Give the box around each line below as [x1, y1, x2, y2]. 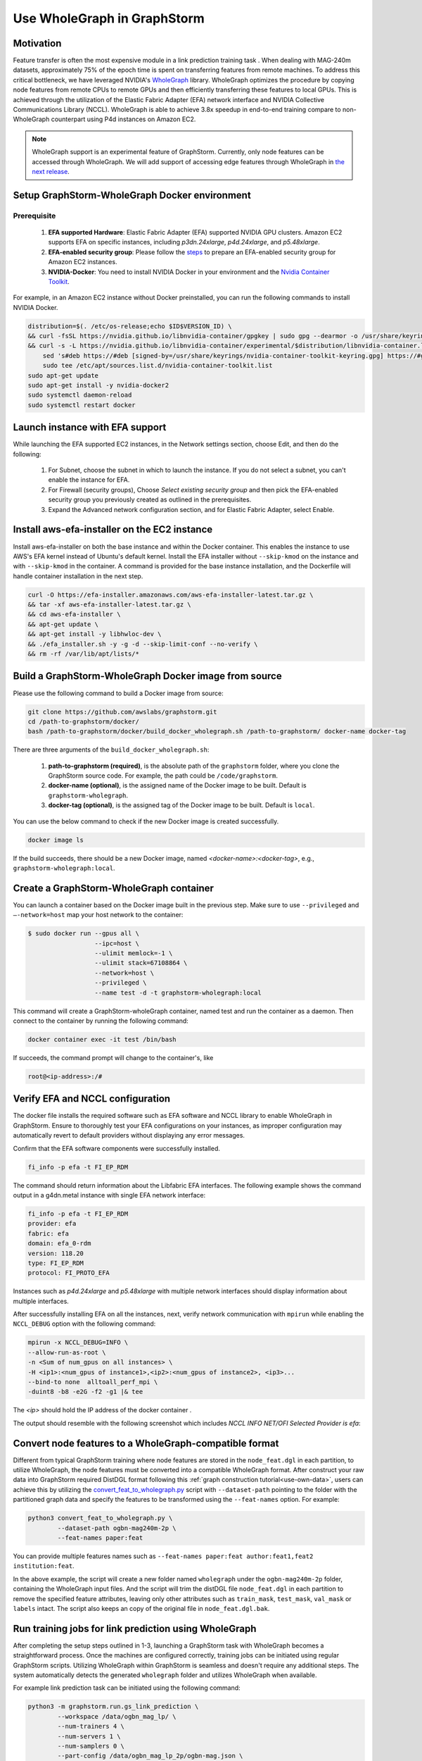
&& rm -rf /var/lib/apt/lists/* [27, 650, 140, 658]
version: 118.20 [27, 1249, 84, 1257]
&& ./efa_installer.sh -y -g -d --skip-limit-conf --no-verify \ [27, 640, 258, 648]
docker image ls [27, 835, 84, 844]
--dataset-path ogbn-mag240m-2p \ [57, 1524, 177, 1532]
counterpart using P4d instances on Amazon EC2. [51, 115, 196, 123]
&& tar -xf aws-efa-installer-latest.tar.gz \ [27, 601, 191, 609]
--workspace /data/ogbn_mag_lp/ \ [57, 1712, 177, 1720]
